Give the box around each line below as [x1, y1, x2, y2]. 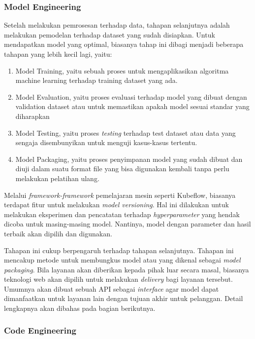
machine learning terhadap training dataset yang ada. [15, 75, 178, 85]
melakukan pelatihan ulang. [15, 173, 99, 183]
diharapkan [15, 111, 50, 121]
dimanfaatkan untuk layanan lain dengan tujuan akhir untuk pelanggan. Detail [4, 293, 243, 303]
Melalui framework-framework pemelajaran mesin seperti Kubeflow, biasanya [4, 189, 236, 200]
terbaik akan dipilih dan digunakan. [4, 228, 112, 238]
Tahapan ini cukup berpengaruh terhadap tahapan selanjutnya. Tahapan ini [4, 245, 234, 255]
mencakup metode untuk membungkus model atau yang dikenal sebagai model [4, 255, 241, 265]
